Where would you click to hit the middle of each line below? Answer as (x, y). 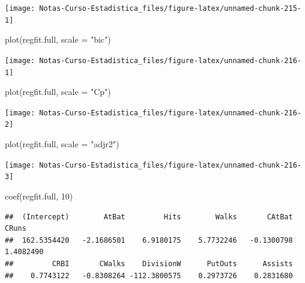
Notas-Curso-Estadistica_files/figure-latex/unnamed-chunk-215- (170, 8)
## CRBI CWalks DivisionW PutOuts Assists (149, 264)
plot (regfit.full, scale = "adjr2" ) (62, 144)
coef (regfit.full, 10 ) (39, 196)
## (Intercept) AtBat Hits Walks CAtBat (149, 217)
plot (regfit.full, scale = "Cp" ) (58, 92)
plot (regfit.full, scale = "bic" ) (58, 39)
